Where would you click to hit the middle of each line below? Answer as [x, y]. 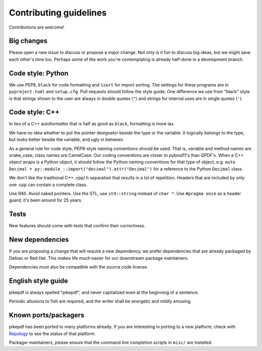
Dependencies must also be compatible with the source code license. [79, 267]
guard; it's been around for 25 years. [46, 200]
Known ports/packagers [47, 315]
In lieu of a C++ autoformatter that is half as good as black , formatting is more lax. [92, 124]
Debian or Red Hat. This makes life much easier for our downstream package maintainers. [99, 258]
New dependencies [39, 240]
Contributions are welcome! [37, 27]
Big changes [28, 41]
